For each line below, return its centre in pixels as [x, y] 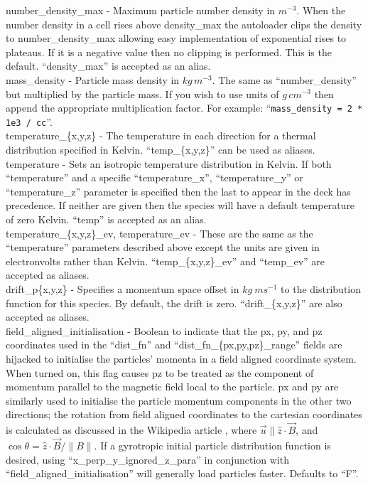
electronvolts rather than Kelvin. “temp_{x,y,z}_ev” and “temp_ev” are [166, 261]
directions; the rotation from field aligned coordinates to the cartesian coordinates [184, 414]
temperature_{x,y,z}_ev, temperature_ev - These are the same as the [159, 233]
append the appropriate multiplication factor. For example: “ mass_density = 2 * [184, 108]
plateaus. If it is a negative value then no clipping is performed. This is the [169, 52]
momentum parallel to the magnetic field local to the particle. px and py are [172, 387]
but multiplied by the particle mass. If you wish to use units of [142, 94]
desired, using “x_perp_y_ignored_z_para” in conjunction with [147, 459]
